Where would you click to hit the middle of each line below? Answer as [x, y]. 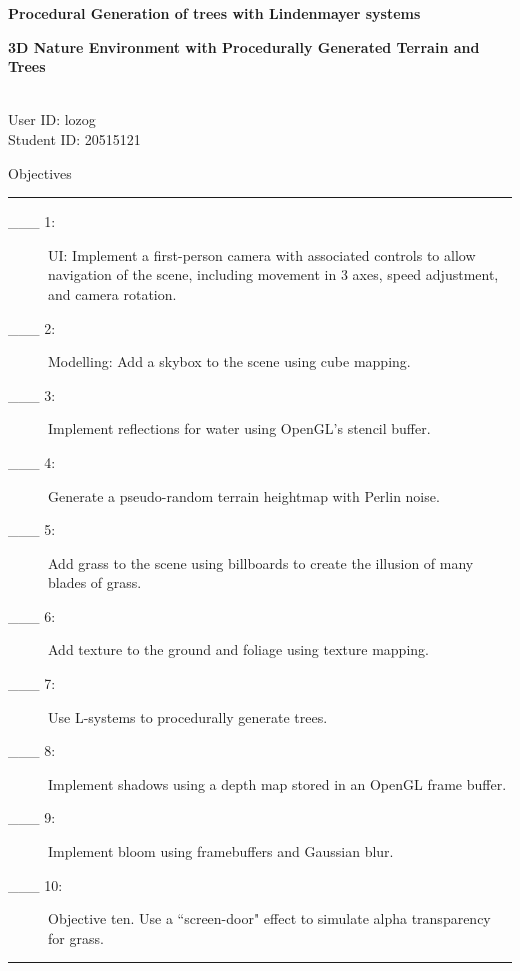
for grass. [76, 937]
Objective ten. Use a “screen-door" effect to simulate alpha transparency [269, 918]
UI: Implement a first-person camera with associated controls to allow [262, 254]
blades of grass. [95, 582]
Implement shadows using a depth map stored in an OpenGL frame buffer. [277, 783]
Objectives [40, 172]
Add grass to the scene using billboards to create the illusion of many [261, 562]
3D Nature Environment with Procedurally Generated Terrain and [244, 46]
